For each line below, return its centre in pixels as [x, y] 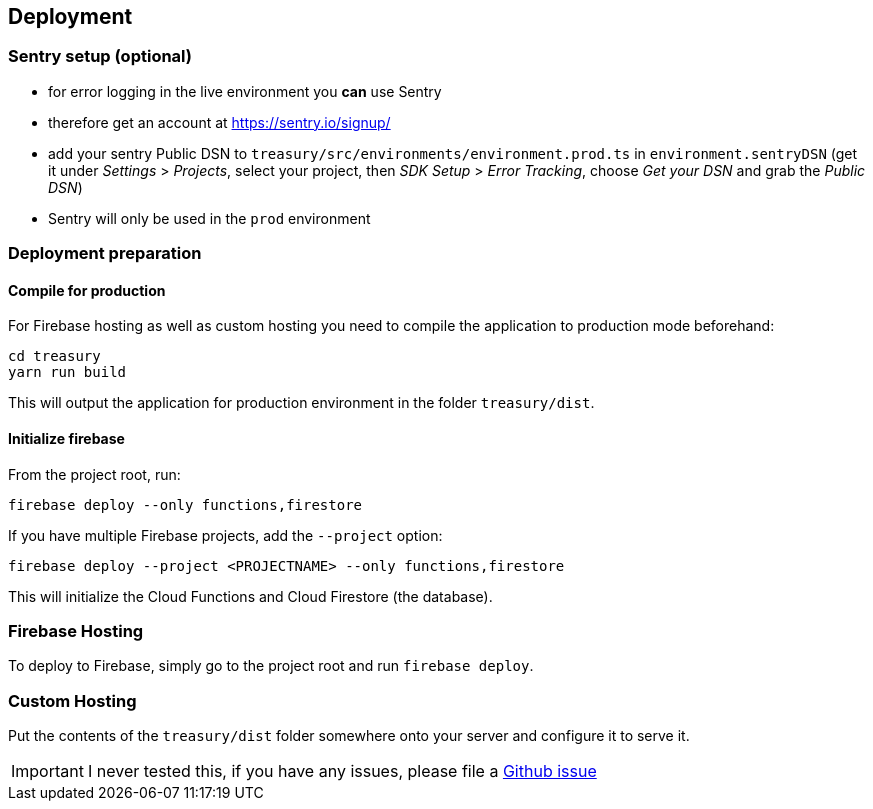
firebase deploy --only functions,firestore [185, 504]
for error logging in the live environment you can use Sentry [245, 91]
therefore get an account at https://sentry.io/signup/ [219, 122]
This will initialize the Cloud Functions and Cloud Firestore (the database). [250, 596]
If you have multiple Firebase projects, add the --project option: [225, 535]
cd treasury [54, 356]
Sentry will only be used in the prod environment [209, 218]
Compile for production [87, 290]
